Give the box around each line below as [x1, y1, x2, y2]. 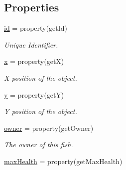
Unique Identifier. [4, 39, 58, 50]
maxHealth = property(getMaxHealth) [4, 156, 123, 166]
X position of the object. [4, 72, 77, 83]
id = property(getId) [4, 23, 67, 33]
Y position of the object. [4, 106, 77, 116]
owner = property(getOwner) [4, 122, 94, 133]
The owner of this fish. [4, 139, 73, 150]
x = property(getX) [4, 56, 64, 66]
